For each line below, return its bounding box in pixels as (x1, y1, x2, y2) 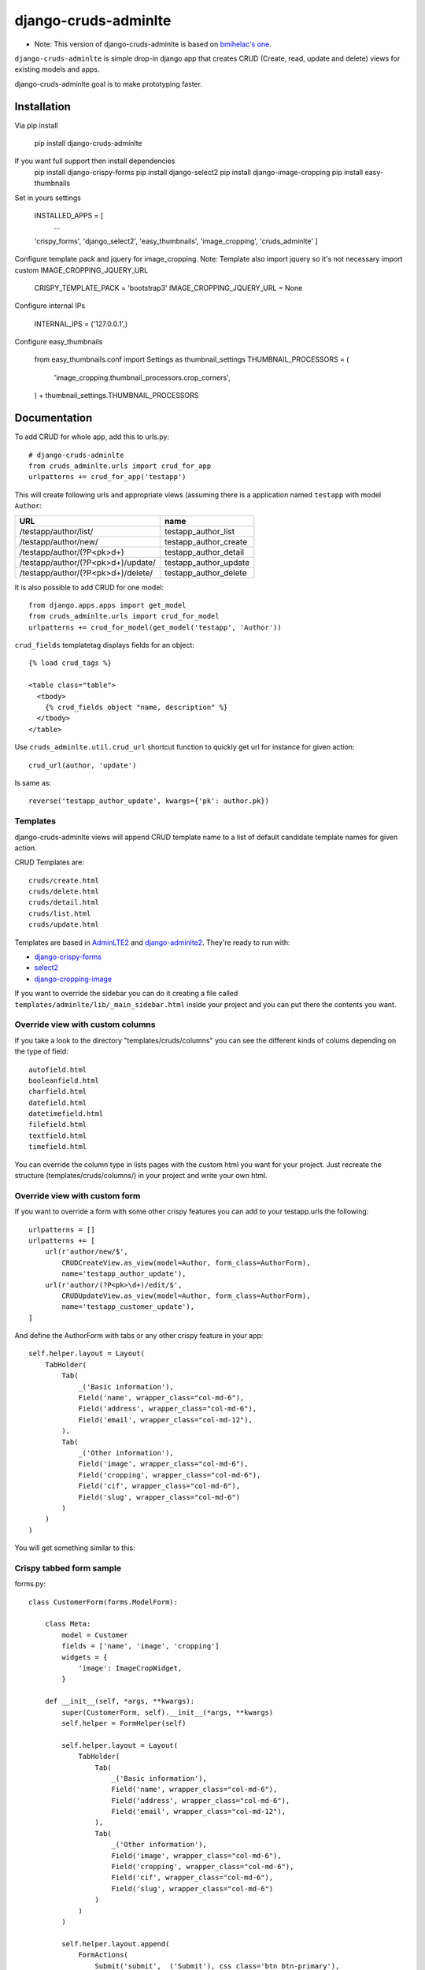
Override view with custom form (14, 1190, 141, 1201)
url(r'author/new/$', (44, 1247, 129, 1256)
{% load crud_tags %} (28, 659, 112, 667)
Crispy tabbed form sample (14, 1563, 122, 1574)
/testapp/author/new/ (19, 536, 98, 547)
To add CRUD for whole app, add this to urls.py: (14, 432, 169, 441)
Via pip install (14, 121, 58, 130)
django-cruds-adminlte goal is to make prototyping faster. (14, 79, 202, 88)
